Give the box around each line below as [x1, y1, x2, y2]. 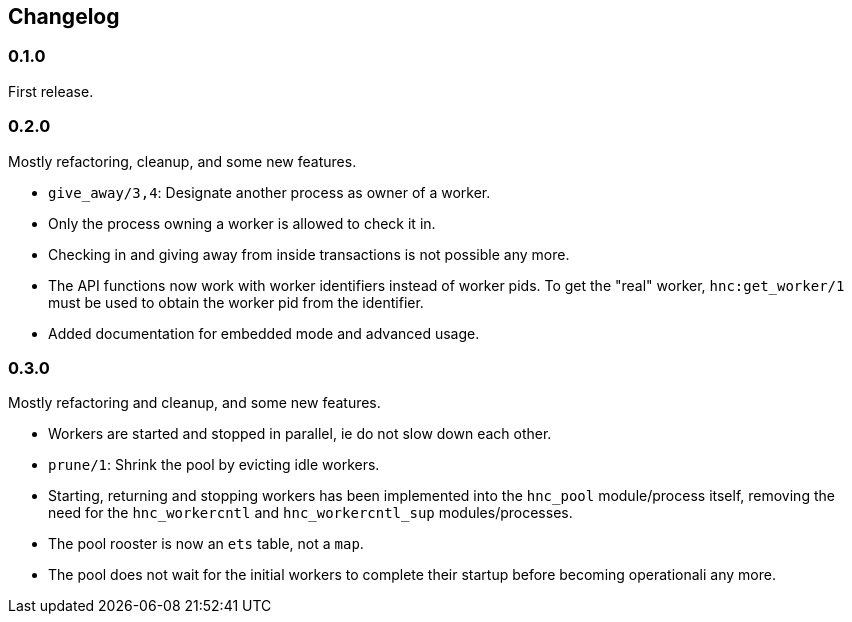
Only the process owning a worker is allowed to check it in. [48, 214, 436, 232]
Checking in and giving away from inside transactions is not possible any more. [48, 245, 570, 263]
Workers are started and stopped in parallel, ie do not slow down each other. [48, 425, 552, 443]
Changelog [8, 4, 120, 29]
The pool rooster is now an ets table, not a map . [48, 535, 364, 553]
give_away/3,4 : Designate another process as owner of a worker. [48, 183, 491, 201]
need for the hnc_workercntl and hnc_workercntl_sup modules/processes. [48, 504, 573, 522]
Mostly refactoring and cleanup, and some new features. [8, 394, 381, 412]
